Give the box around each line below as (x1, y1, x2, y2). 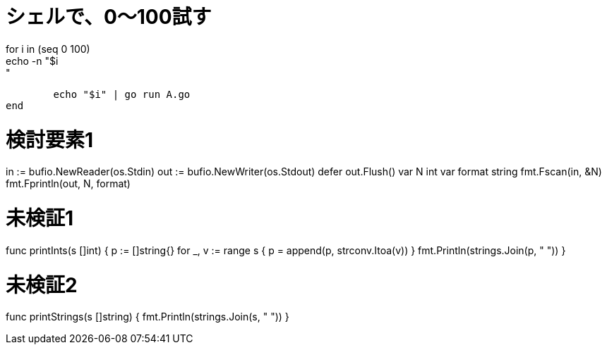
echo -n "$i (6, 54, 59, 67)
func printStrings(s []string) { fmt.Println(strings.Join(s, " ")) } (6, 311, 289, 323)
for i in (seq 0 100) (6, 42, 90, 55)
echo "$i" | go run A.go (53, 88, 191, 100)
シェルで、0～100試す (6, 5, 212, 29)
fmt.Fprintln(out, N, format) (6, 177, 131, 190)
